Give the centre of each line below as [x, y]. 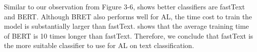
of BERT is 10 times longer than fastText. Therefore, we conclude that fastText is [129, 35]
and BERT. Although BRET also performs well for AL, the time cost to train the [128, 16]
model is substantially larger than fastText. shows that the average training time [127, 26]
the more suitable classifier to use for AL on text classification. [99, 45]
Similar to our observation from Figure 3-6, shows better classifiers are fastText [125, 6]
